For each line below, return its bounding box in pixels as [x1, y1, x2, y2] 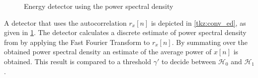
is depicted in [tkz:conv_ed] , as [151, 17, 246, 28]
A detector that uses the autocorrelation [4, 17, 127, 28]
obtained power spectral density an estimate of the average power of [4, 46, 212, 57]
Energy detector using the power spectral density [24, 1, 173, 11]
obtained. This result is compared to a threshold [4, 56, 151, 66]
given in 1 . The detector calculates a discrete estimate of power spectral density [4, 27, 247, 38]
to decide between [161, 56, 216, 66]
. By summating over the [172, 37, 248, 47]
